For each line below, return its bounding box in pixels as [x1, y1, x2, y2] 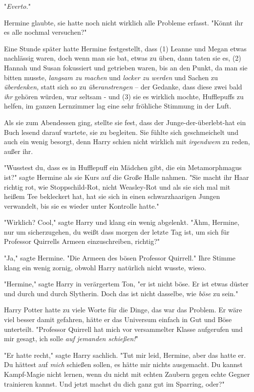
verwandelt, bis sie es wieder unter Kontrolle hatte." [4, 200, 159, 211]
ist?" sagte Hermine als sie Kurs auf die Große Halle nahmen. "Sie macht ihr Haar [4, 172, 249, 182]
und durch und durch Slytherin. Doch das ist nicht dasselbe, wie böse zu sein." [4, 288, 238, 298]
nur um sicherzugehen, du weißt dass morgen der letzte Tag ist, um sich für [4, 226, 230, 237]
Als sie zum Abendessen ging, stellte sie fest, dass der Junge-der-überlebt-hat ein [4, 117, 246, 127]
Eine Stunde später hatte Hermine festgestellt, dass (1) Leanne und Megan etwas [4, 43, 247, 53]
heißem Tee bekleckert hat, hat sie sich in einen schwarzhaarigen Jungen [4, 191, 220, 201]
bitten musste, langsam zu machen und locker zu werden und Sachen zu [4, 72, 218, 82]
